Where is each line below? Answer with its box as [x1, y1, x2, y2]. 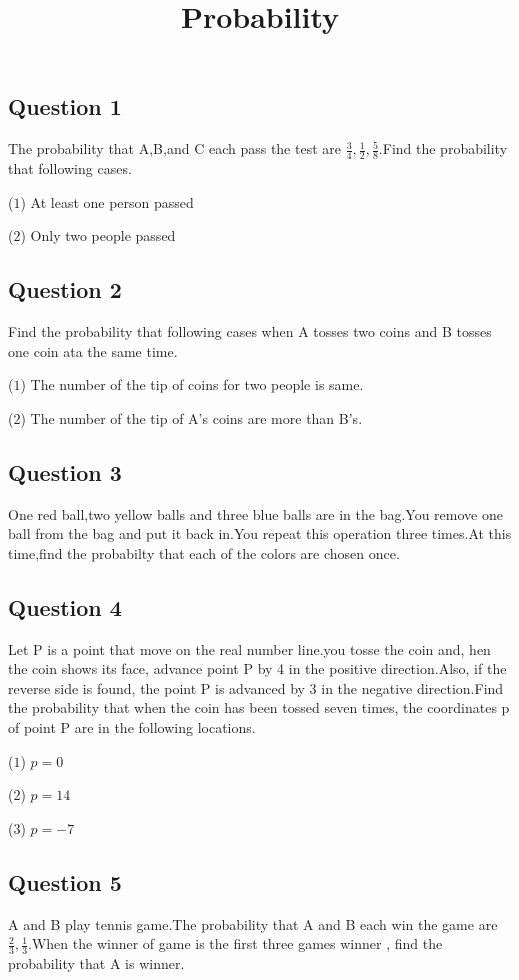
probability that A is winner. [8, 952, 185, 973]
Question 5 [8, 866, 122, 897]
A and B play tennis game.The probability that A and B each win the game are [8, 913, 498, 934]
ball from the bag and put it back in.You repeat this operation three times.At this [8, 523, 512, 544]
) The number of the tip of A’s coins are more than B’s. [20, 407, 363, 428]
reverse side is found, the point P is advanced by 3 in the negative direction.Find [8, 677, 504, 698]
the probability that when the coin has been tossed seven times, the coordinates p [8, 697, 510, 718]
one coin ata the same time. [8, 340, 178, 361]
